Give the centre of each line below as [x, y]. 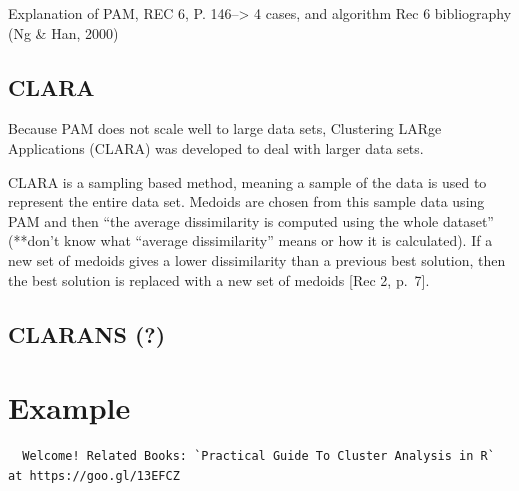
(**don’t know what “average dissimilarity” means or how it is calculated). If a [250, 240]
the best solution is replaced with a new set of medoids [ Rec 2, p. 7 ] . [219, 279]
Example [69, 407]
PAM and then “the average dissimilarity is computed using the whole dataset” [251, 220]
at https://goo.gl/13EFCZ [94, 475]
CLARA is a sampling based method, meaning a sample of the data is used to [247, 181]
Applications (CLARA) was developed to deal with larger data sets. [216, 147]
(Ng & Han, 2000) [63, 32]
